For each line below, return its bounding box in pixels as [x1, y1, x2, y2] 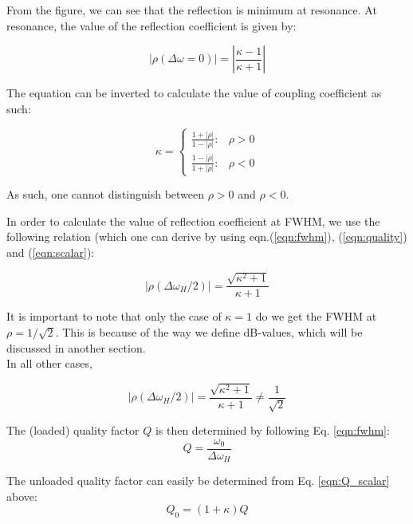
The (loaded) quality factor [6, 422, 140, 439]
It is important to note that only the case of [6, 308, 222, 325]
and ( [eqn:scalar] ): [6, 243, 95, 260]
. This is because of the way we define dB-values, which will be [55, 324, 363, 341]
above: [6, 487, 37, 504]
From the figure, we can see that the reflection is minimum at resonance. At [6, 2, 377, 18]
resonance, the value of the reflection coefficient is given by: [6, 17, 297, 33]
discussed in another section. [6, 339, 146, 356]
